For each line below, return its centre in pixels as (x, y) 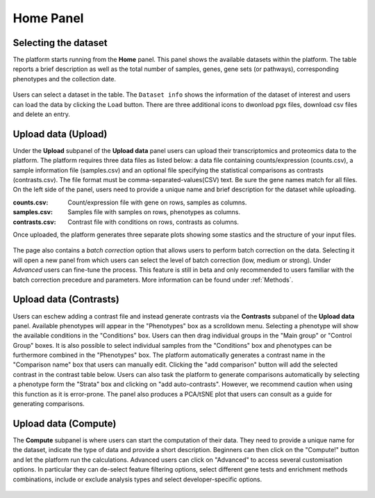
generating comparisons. (49, 404)
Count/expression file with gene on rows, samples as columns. (157, 202)
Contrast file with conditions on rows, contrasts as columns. (153, 222)
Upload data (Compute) (65, 423)
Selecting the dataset (60, 43)
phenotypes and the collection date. (65, 79)
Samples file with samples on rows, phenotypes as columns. (154, 212)
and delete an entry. (42, 114)
